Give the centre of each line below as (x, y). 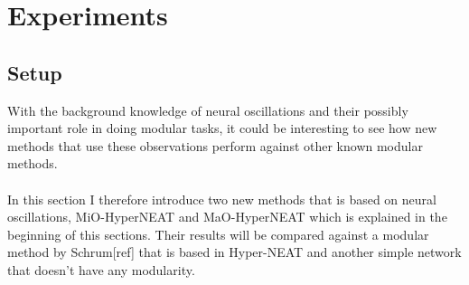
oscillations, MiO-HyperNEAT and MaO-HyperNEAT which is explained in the (227, 217)
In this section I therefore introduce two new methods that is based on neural (222, 199)
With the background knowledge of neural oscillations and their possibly (208, 110)
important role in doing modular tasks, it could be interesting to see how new (222, 128)
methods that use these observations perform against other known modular (215, 145)
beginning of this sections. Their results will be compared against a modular (218, 234)
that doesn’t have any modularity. (101, 269)
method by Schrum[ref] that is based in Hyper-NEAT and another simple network (234, 252)
